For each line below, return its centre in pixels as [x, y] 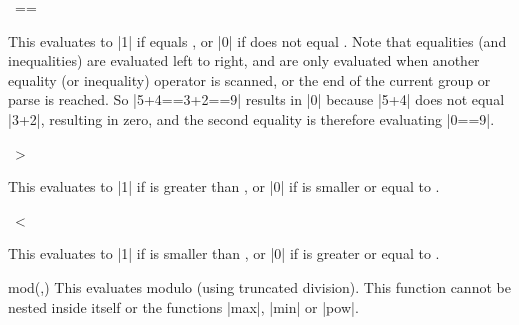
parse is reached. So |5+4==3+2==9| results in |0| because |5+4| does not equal [256, 99]
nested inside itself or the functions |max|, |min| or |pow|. [183, 306]
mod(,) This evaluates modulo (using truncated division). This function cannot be [259, 286]
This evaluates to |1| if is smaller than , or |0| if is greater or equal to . [224, 253]
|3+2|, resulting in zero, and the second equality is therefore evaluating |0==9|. [251, 118]
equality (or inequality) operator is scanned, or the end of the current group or [249, 79]
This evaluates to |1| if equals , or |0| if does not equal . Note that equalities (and [257, 40]
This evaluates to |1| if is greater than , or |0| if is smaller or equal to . [224, 186]
